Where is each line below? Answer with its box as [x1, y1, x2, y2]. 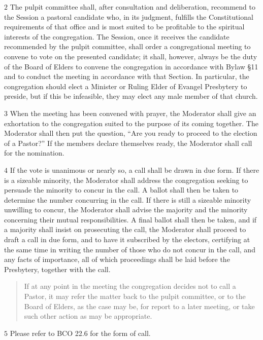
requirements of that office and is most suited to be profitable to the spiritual [4, 21, 245, 32]
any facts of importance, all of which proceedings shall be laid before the [4, 254, 230, 265]
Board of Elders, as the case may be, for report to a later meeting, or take [24, 300, 255, 311]
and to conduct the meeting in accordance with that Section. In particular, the [4, 71, 249, 82]
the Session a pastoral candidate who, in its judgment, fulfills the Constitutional [4, 11, 253, 22]
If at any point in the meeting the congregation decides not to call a [24, 281, 236, 291]
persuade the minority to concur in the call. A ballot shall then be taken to [4, 184, 239, 195]
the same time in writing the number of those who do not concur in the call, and [4, 244, 255, 254]
